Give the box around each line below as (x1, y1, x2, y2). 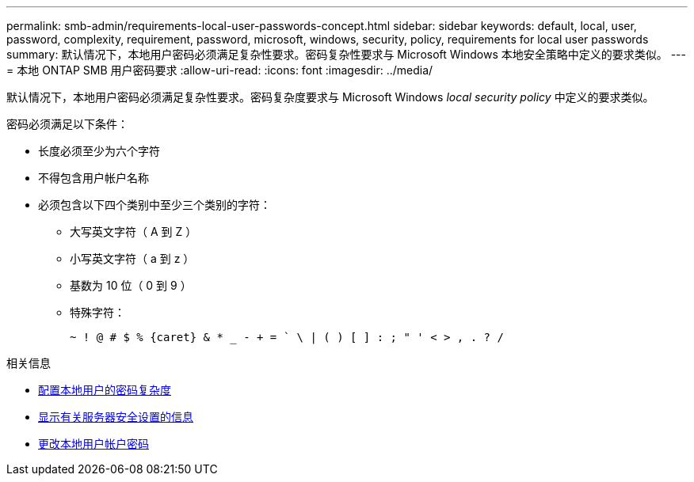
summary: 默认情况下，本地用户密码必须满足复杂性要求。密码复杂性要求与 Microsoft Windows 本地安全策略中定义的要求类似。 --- (6, 47, 687, 61)
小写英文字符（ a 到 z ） (70, 252, 195, 265)
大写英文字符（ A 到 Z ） (70, 225, 197, 238)
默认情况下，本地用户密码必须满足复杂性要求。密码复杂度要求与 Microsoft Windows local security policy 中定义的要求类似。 (6, 90, 654, 104)
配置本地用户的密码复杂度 (38, 383, 171, 397)
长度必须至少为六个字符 (38, 144, 160, 158)
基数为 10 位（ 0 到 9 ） (70, 279, 192, 292)
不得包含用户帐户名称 (38, 171, 149, 184)
